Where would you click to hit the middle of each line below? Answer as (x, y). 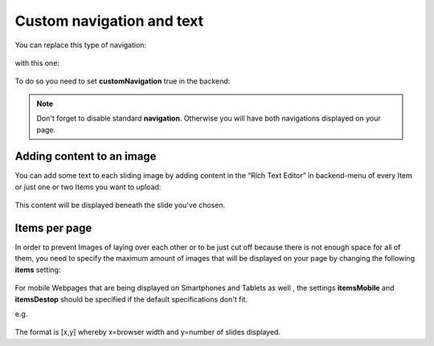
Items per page (53, 228)
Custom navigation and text (109, 21)
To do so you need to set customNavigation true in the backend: (123, 81)
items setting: (38, 270)
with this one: (37, 63)
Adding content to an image (86, 157)
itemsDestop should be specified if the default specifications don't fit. (131, 299)
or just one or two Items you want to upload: (88, 187)
